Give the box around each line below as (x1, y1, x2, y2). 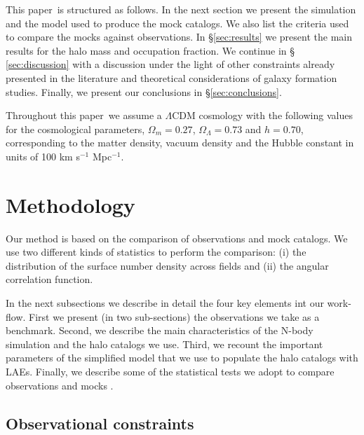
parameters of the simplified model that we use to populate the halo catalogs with (6, 350, 358, 365)
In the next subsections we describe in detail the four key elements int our (6, 296, 324, 310)
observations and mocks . (6, 378, 114, 392)
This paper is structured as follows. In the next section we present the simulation (6, 2, 356, 16)
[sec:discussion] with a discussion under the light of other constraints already (6, 57, 335, 71)
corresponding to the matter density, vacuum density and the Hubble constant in (6, 135, 354, 150)
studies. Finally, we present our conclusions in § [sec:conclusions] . (6, 84, 282, 99)
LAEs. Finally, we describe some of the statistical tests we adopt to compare (6, 364, 335, 378)
